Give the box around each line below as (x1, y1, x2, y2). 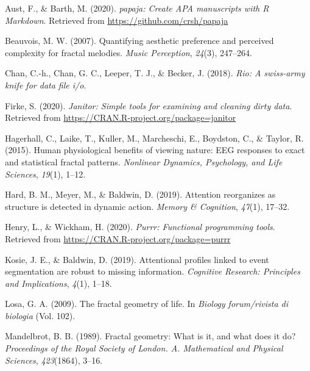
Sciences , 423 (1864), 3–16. (5, 353, 103, 366)
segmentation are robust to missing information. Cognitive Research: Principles (5, 265, 300, 278)
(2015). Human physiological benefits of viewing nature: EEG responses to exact (5, 143, 305, 156)
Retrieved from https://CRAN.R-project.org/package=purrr (5, 232, 231, 245)
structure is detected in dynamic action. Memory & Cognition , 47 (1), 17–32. (5, 200, 290, 212)
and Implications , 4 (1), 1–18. (5, 276, 112, 289)
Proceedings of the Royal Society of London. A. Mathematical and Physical (5, 342, 283, 355)
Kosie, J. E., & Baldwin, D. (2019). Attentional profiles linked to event (5, 253, 269, 265)
